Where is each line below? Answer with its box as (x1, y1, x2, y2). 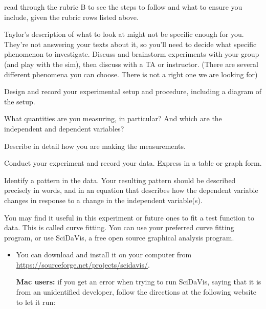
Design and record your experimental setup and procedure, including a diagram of (4, 86, 262, 97)
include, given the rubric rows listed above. (4, 11, 139, 22)
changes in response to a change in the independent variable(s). (4, 194, 203, 205)
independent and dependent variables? (4, 123, 124, 134)
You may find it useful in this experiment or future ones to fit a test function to (4, 212, 254, 223)
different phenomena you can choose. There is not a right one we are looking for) (4, 69, 258, 79)
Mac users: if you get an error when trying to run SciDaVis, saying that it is (16, 276, 261, 287)
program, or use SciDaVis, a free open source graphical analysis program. (4, 232, 234, 242)
